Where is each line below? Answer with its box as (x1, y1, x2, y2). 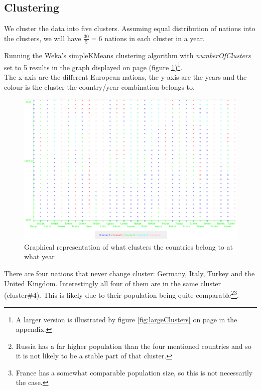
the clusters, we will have (4, 33, 81, 43)
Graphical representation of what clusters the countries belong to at (24, 241, 233, 252)
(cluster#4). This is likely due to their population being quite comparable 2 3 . (4, 288, 239, 300)
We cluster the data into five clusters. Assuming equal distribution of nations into (4, 23, 255, 34)
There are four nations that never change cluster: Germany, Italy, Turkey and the (4, 268, 255, 279)
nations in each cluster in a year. (104, 33, 205, 43)
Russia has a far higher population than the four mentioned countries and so (16, 340, 251, 351)
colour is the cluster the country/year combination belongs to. (4, 81, 195, 92)
